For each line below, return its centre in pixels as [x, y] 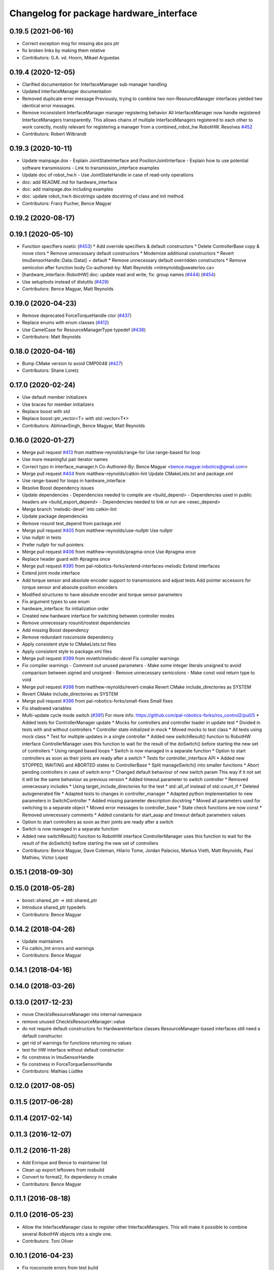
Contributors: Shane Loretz [50, 370]
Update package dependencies [55, 516]
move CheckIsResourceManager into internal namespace [82, 1014]
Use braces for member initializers [58, 404]
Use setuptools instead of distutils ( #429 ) [65, 281]
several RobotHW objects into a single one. [67, 1234]
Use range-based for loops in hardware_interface [74, 481]
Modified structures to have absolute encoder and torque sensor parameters [102, 594]
